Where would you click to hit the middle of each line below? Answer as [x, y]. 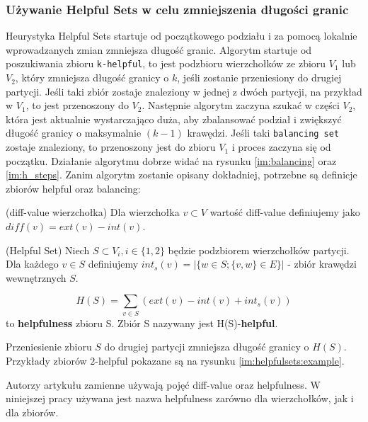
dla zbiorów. [32, 412]
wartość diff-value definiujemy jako [285, 212]
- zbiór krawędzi [322, 264]
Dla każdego [32, 264]
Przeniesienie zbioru [49, 347]
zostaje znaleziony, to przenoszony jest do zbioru [111, 147]
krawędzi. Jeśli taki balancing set [263, 133]
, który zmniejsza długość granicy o [92, 78]
